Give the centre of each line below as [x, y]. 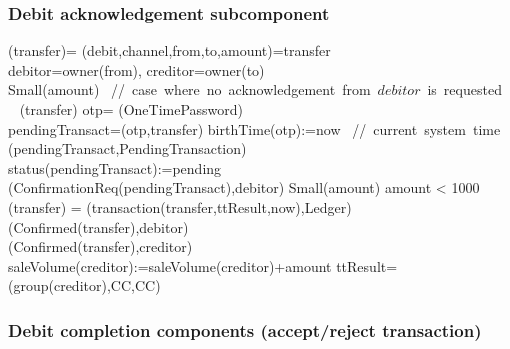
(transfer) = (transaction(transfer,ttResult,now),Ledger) [180, 206]
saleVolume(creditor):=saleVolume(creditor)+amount [170, 265]
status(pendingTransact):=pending [115, 167]
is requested [464, 89]
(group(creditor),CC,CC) [84, 285]
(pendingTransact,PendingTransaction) [127, 148]
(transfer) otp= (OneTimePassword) [131, 109]
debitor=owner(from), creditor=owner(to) [136, 69]
